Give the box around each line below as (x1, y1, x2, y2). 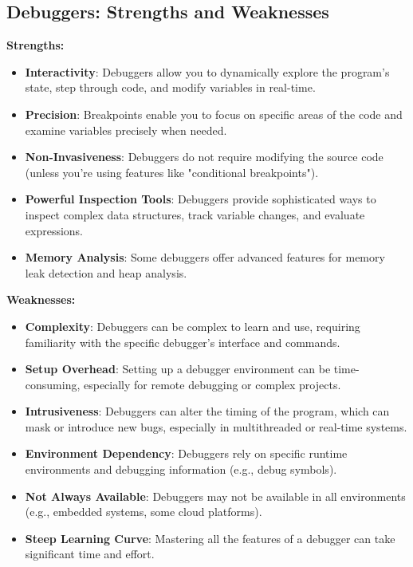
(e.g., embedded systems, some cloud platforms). (25, 503, 262, 520)
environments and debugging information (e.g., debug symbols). (25, 461, 337, 478)
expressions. (25, 222, 84, 238)
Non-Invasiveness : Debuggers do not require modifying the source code (25, 148, 383, 165)
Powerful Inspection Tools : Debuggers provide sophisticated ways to (25, 191, 376, 207)
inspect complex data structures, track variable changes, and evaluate (25, 206, 365, 222)
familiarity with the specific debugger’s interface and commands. (25, 333, 340, 350)
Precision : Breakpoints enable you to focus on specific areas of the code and (25, 105, 403, 122)
